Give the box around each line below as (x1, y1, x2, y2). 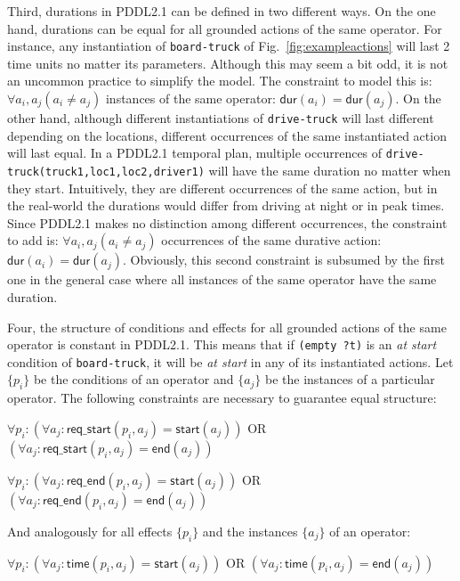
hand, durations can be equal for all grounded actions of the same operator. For (7, 19, 442, 37)
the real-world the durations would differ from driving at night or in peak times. (7, 196, 445, 215)
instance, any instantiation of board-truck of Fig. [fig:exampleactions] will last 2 (7, 37, 450, 55)
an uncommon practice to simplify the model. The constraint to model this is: (7, 71, 432, 90)
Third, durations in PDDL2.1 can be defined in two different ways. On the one (7, 2, 436, 20)
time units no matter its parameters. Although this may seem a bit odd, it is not (7, 53, 448, 72)
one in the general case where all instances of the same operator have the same (7, 270, 437, 289)
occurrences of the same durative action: (161, 231, 382, 250)
